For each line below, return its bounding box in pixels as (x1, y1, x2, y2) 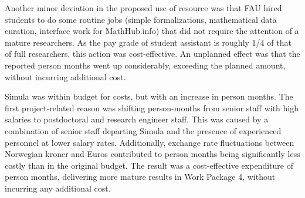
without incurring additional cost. (5, 70, 126, 83)
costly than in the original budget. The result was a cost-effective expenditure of (5, 159, 293, 171)
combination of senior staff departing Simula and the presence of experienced (5, 124, 282, 136)
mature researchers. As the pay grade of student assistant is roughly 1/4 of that (5, 36, 292, 48)
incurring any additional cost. (5, 182, 111, 194)
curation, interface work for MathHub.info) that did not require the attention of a (5, 25, 299, 37)
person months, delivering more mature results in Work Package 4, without (5, 170, 276, 183)
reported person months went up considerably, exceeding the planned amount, (5, 59, 286, 71)
